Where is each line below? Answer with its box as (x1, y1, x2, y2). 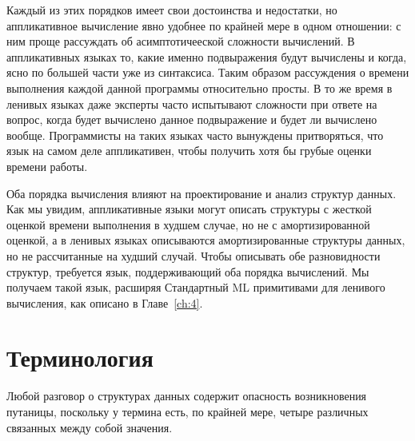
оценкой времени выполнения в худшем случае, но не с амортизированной (6, 216, 370, 232)
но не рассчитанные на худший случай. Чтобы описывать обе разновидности (6, 247, 381, 264)
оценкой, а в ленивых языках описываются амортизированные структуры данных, (6, 232, 405, 248)
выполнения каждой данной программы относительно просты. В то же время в (6, 79, 393, 96)
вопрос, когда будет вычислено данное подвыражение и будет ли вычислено (6, 111, 377, 128)
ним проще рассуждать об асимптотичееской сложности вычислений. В (6, 33, 355, 50)
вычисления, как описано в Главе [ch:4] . (6, 294, 203, 311)
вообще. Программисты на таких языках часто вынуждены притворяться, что (6, 126, 384, 143)
